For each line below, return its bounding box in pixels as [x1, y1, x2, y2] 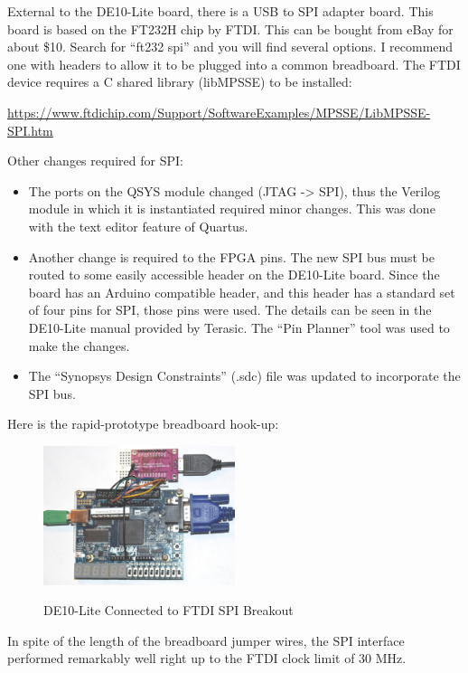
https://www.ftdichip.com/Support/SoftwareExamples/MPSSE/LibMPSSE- [7, 102, 431, 121]
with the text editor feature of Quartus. [28, 216, 248, 235]
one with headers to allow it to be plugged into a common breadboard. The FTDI [7, 54, 461, 73]
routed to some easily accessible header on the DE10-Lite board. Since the [28, 265, 440, 284]
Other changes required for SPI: [7, 151, 183, 170]
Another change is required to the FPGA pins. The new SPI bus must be [28, 247, 435, 266]
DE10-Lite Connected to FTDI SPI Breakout [43, 601, 294, 620]
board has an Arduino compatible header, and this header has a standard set [28, 282, 455, 301]
